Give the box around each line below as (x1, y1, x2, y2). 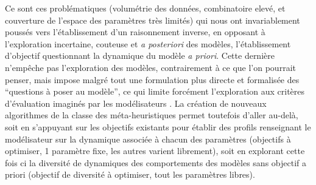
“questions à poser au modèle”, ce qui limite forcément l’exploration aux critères (5, 85, 305, 98)
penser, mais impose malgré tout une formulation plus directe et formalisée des (5, 73, 300, 86)
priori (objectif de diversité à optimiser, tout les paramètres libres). (5, 168, 255, 181)
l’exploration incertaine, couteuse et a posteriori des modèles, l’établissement (5, 37, 291, 50)
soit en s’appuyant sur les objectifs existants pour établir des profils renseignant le (5, 120, 311, 133)
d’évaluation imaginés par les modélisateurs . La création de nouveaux (5, 96, 267, 109)
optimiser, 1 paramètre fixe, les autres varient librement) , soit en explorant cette (5, 144, 305, 157)
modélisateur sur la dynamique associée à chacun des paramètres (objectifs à (5, 132, 291, 145)
